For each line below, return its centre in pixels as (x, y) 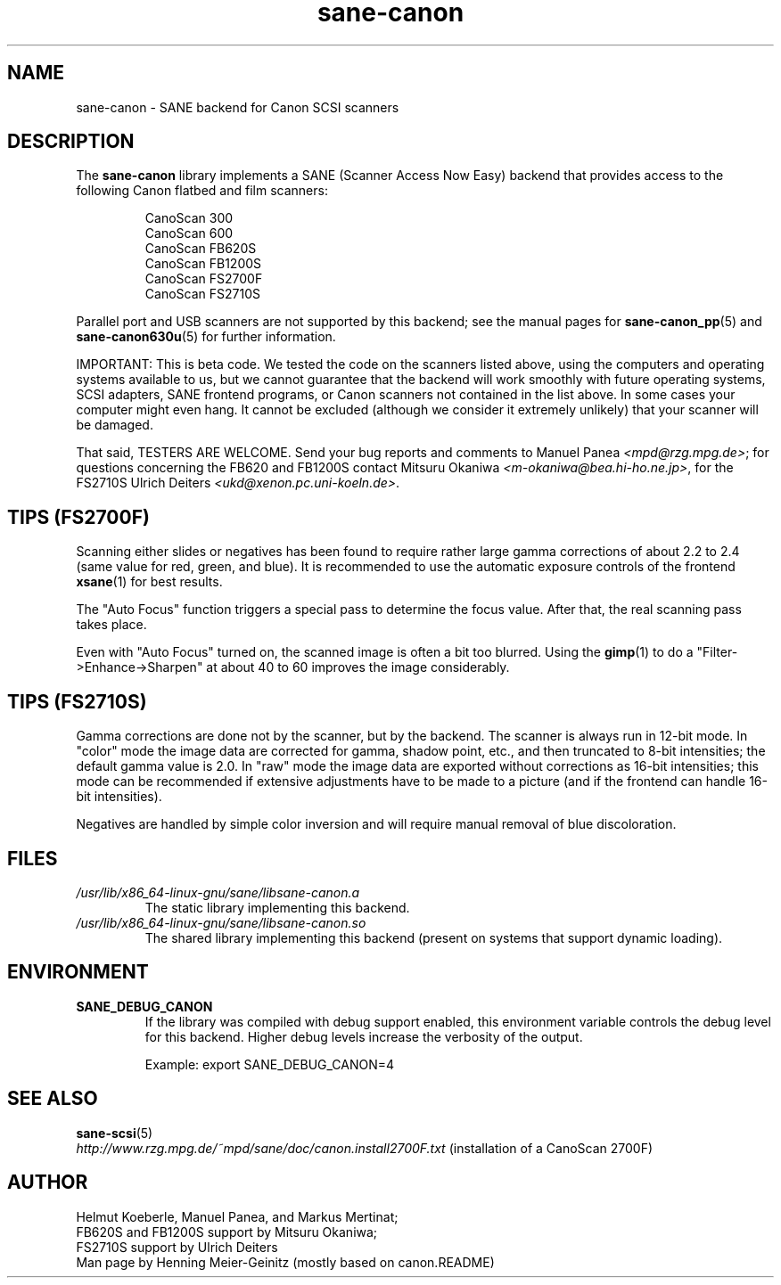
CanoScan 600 (189, 233)
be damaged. (115, 425)
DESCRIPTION (71, 142)
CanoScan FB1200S (203, 264)
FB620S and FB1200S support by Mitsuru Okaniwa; (227, 1232)
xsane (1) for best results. (149, 582)
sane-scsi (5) (115, 1133)
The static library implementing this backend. (277, 907)
